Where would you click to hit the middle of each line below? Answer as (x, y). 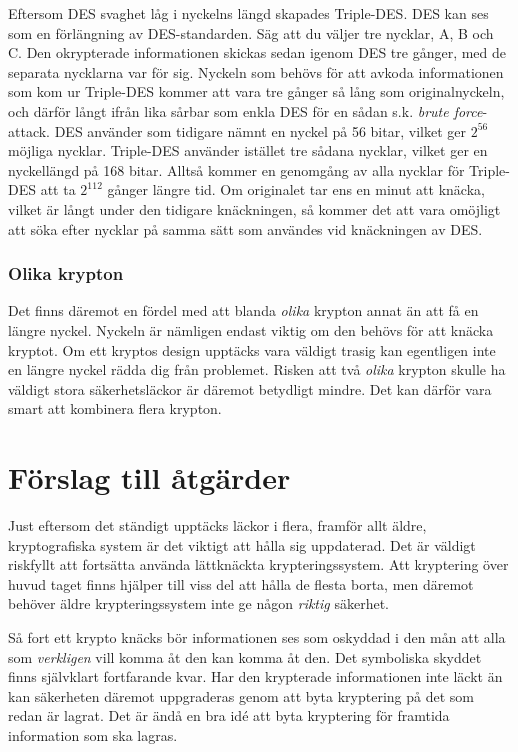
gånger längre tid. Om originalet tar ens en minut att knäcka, (296, 189)
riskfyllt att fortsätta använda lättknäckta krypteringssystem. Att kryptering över (258, 564)
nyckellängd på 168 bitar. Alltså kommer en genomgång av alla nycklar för (236, 169)
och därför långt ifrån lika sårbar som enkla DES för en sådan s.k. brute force (245, 110)
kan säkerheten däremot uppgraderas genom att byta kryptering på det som (241, 695)
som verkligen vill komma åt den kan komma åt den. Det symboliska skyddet (245, 656)
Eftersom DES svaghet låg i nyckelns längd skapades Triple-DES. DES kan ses (248, 13)
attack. (29, 130)
